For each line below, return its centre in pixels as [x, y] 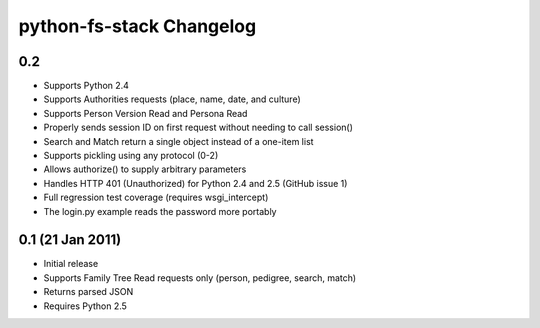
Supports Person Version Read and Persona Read [145, 113]
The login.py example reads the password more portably [160, 211]
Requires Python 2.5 [85, 306]
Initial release [71, 264]
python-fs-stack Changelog [137, 26]
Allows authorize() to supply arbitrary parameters [145, 169]
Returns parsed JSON [88, 292]
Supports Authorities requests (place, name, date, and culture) [172, 99]
